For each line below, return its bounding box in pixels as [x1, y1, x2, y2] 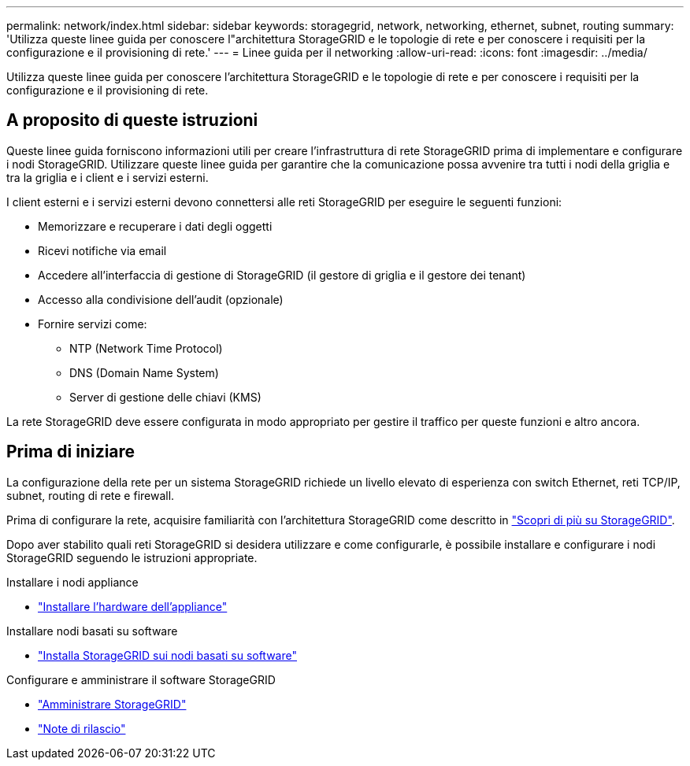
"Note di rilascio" [38, 721, 126, 735]
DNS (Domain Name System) [69, 365, 219, 379]
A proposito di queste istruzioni [6, 110, 258, 131]
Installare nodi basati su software [6, 624, 178, 638]
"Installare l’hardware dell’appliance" [38, 599, 228, 613]
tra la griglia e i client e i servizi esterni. [6, 170, 209, 184]
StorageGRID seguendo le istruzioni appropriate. [6, 550, 258, 564]
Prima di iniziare [6, 442, 135, 462]
